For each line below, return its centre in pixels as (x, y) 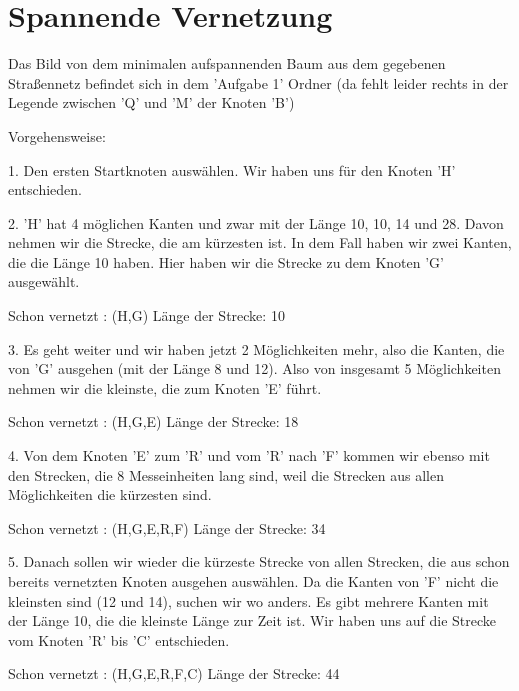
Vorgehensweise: (57, 135)
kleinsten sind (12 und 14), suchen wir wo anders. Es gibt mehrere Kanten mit (248, 600)
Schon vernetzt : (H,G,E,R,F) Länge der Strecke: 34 (167, 527)
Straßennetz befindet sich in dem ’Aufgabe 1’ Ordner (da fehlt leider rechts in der (258, 82)
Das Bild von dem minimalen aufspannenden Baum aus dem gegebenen (227, 63)
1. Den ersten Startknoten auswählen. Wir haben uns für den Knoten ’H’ (232, 169)
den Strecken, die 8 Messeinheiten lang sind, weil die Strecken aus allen (226, 474)
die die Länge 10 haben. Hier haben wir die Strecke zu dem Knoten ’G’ (226, 261)
